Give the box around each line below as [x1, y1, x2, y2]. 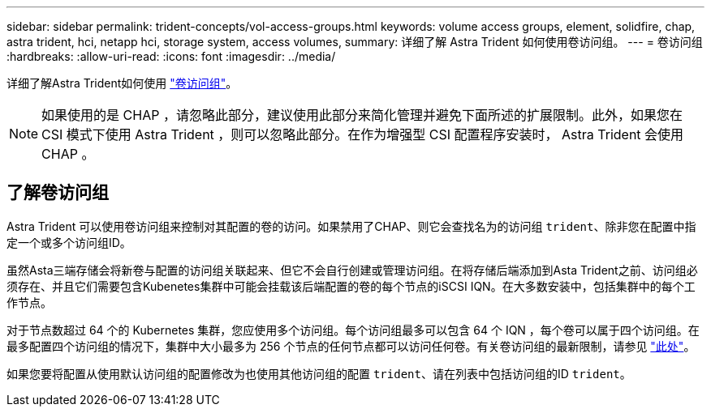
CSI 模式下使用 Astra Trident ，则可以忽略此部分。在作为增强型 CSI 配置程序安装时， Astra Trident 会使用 [41, 126, 684, 143]
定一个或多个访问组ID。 [6, 235, 131, 249]
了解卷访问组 [6, 182, 109, 203]
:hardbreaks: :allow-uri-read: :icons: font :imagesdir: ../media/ [6, 49, 336, 63]
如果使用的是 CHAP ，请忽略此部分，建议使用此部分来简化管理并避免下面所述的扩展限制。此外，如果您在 [41, 107, 683, 123]
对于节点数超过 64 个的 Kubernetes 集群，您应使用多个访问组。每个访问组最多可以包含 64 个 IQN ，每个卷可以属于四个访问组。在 [6, 322, 700, 337]
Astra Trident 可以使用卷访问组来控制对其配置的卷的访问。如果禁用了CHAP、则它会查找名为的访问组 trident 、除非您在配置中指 [6, 219, 696, 233]
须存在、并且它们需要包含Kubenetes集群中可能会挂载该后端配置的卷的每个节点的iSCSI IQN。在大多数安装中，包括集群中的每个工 [6, 279, 696, 293]
